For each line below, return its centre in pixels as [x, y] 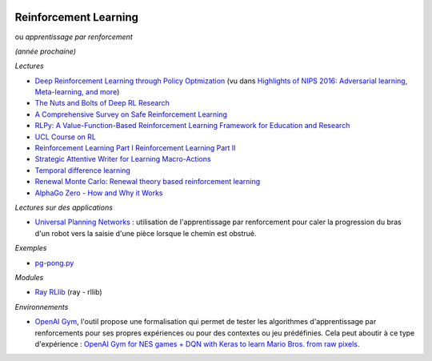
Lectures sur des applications [64, 207]
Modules [29, 277]
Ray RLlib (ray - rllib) [69, 292]
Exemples [31, 248]
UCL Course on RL [65, 137]
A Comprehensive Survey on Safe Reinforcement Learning [131, 114]
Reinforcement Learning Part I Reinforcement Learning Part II [135, 148]
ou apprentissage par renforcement [74, 37]
